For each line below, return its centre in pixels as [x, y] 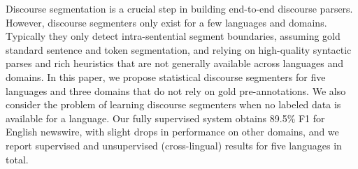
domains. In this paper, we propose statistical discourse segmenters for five [166, 76]
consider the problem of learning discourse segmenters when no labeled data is [173, 104]
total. [17, 159]
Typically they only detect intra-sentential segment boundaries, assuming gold [173, 36]
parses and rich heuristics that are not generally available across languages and [174, 63]
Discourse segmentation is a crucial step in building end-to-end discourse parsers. [179, 8]
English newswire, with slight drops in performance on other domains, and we [172, 132]
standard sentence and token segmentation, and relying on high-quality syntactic [179, 49]
